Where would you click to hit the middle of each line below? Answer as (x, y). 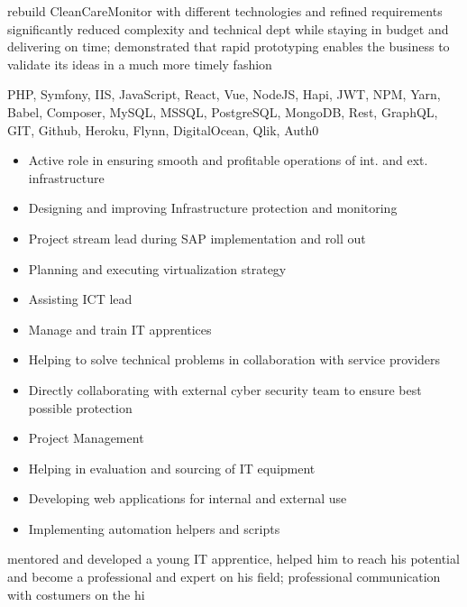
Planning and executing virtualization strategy (157, 268)
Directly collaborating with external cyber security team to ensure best (225, 389)
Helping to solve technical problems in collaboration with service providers (234, 359)
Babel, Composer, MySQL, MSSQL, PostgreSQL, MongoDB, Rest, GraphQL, (223, 111)
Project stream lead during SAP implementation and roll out (197, 238)
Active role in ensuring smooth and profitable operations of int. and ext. (228, 160)
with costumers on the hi (76, 594)
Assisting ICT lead (80, 299)
